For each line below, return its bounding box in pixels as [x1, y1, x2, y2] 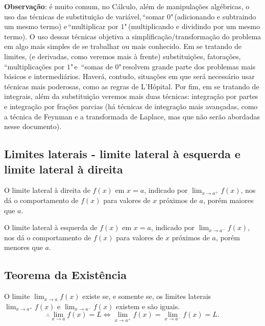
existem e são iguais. [116, 300, 180, 311]
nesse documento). [4, 121, 62, 132]
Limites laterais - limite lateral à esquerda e [4, 146, 240, 162]
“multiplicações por [4, 61, 65, 71]
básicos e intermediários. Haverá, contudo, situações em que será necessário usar [4, 71, 255, 82]
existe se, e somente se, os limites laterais [82, 291, 211, 302]
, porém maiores [203, 194, 254, 205]
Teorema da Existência [4, 267, 127, 283]
